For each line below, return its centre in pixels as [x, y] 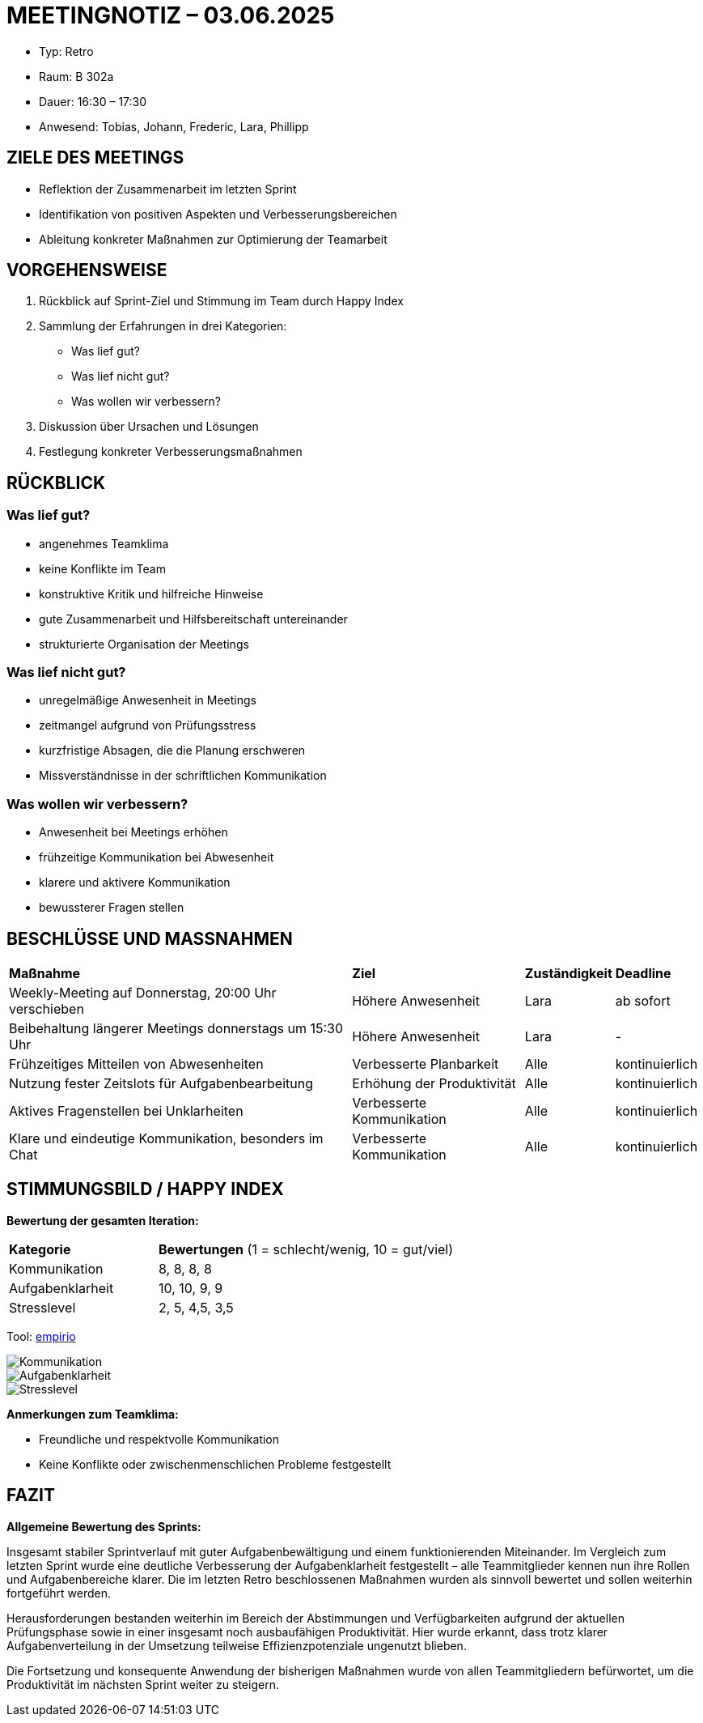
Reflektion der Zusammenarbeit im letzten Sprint [168, 189]
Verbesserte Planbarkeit [426, 1064]
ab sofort [643, 1001]
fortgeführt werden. [59, 1593]
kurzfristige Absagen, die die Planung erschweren [172, 751]
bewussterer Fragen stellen [112, 908]
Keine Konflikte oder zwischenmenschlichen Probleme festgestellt [215, 1464]
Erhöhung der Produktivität [434, 1083]
